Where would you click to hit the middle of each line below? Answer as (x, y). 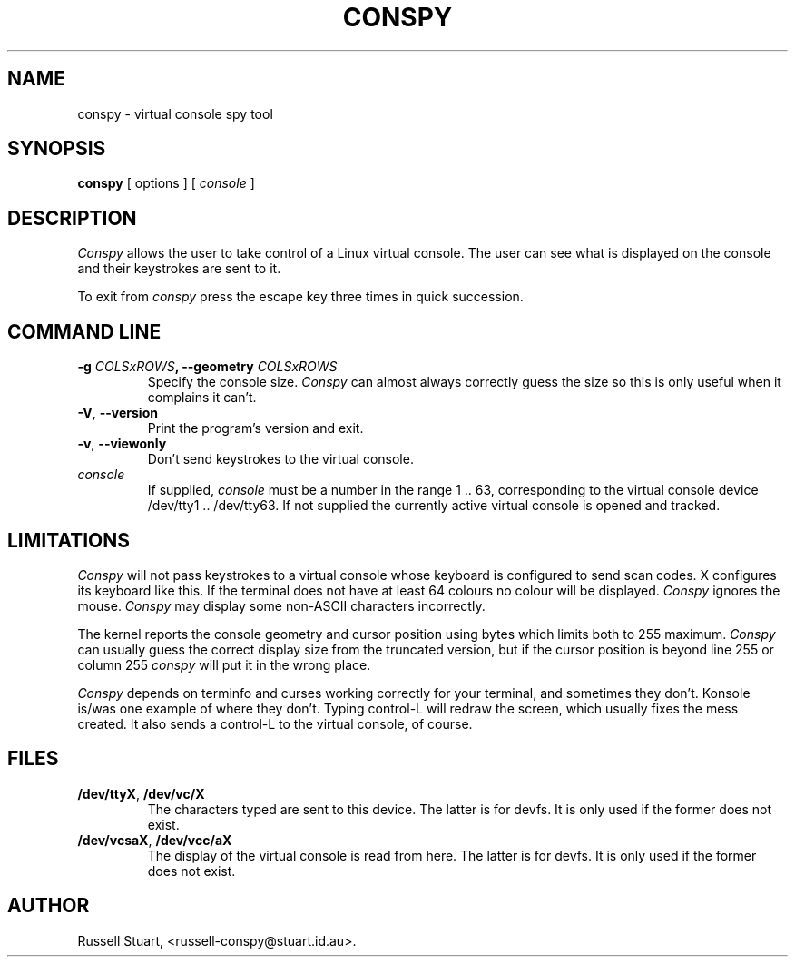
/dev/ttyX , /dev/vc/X (141, 793)
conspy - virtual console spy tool (175, 113)
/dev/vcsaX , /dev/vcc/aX (155, 840)
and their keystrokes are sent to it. (179, 269)
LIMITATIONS (69, 540)
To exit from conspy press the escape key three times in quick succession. (300, 297)
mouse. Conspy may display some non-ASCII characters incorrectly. (281, 605)
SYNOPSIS (57, 149)
